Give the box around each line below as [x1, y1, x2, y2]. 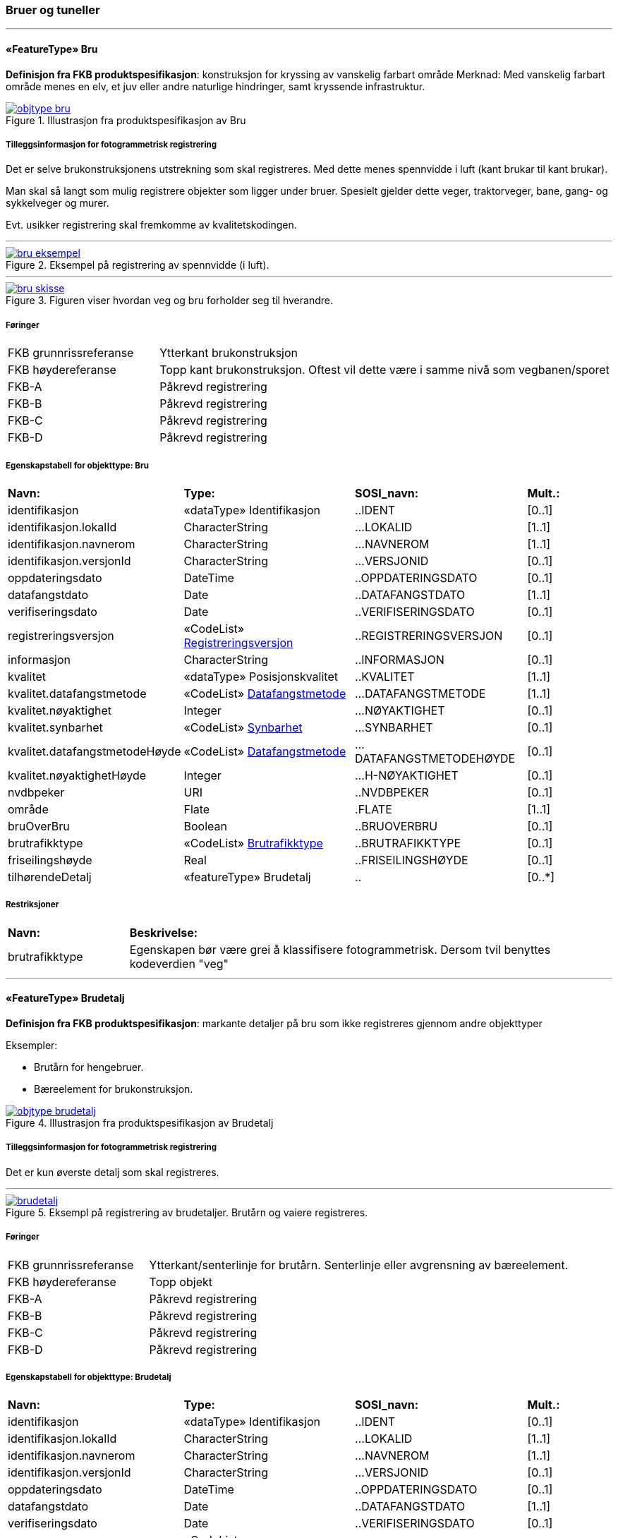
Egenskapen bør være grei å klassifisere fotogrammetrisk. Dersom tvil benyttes [129, 942, 551, 957]
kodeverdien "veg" [129, 956, 229, 971]
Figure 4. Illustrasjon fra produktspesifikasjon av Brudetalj [6, 1116, 274, 1129]
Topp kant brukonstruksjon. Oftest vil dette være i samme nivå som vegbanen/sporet [159, 363, 610, 377]
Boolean [183, 818, 227, 833]
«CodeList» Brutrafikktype [183, 835, 323, 850]
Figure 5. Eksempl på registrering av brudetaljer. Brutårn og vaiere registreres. [6, 1206, 368, 1218]
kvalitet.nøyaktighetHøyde [8, 768, 147, 782]
